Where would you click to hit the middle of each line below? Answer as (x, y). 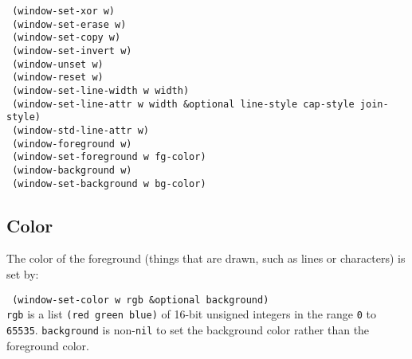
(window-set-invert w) (72, 51)
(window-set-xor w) (64, 11)
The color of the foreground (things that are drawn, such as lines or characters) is (206, 258)
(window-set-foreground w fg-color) (109, 157)
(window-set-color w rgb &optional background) (141, 300)
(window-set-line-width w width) (101, 90)
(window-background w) (72, 170)
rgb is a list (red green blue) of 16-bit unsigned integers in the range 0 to (192, 314)
